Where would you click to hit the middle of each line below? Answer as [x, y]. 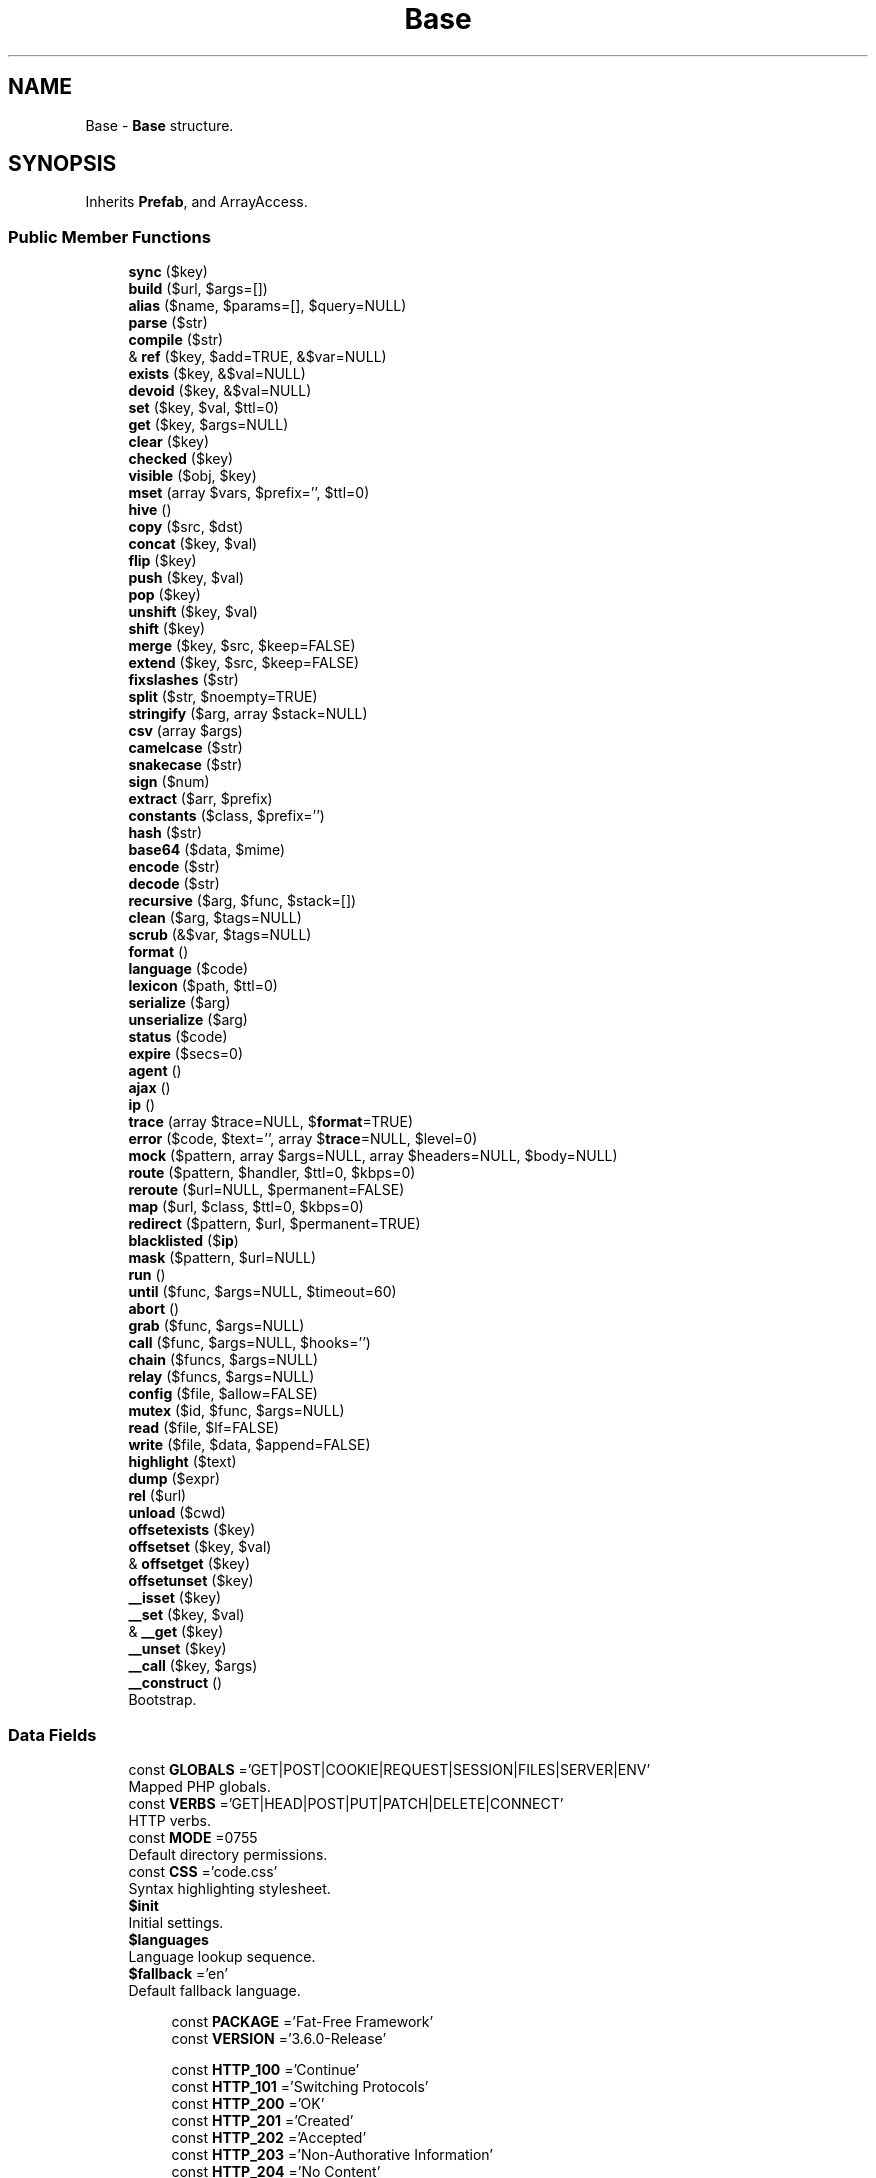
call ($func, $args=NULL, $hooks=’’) [249, 1343]
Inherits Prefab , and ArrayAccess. [196, 202]
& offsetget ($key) [189, 1564]
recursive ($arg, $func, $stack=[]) [242, 901]
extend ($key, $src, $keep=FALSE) [244, 663]
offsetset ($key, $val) [200, 1547]
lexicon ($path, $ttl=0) [203, 986]
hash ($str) [165, 833]
